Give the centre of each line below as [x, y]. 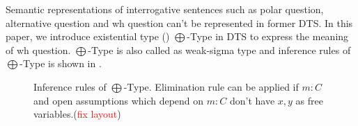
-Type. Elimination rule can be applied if [211, 86]
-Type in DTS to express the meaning [268, 36]
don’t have [252, 100]
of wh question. [38, 49]
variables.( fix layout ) [77, 114]
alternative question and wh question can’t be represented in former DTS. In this [179, 22]
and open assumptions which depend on [119, 100]
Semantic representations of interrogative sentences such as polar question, [165, 9]
